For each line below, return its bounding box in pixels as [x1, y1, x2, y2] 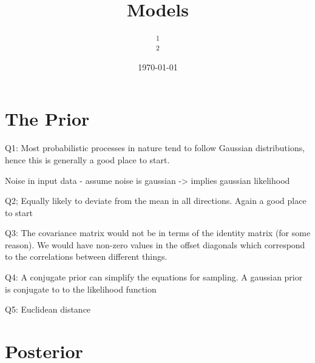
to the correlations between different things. [5, 250, 168, 263]
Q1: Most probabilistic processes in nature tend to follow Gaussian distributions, [5, 141, 305, 154]
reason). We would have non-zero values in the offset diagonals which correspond [5, 238, 305, 251]
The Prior [5, 106, 90, 131]
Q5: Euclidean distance [5, 303, 91, 316]
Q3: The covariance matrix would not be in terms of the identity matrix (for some [5, 226, 311, 239]
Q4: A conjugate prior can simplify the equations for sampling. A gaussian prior [5, 271, 303, 283]
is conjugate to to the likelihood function [5, 282, 157, 295]
